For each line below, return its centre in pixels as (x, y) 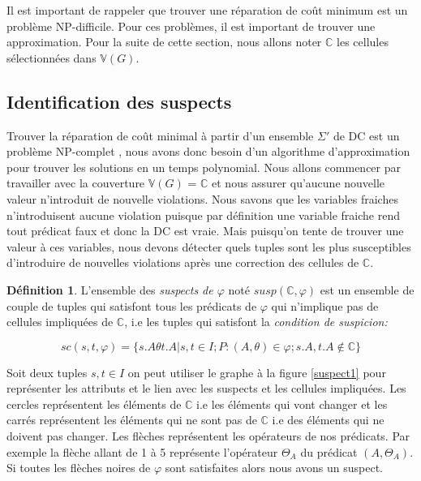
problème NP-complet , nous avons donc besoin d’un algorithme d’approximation (208, 151)
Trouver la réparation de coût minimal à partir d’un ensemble (160, 135)
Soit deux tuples (47, 372)
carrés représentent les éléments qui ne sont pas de (132, 420)
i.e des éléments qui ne (328, 420)
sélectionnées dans (52, 57)
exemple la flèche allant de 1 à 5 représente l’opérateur (142, 451)
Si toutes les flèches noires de (79, 468)
